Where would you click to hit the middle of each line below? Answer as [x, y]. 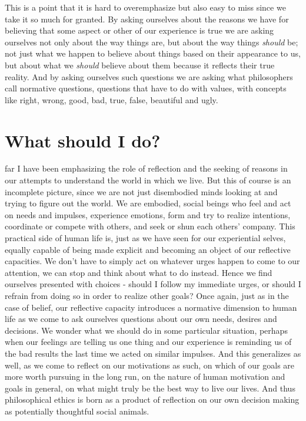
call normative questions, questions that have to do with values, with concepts [146, 88]
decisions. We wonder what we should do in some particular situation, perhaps [146, 330]
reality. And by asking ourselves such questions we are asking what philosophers [149, 76]
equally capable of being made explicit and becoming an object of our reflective [148, 249]
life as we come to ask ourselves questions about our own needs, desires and [141, 319]
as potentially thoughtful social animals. [77, 411]
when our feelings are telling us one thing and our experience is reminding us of [148, 342]
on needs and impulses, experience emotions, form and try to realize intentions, [148, 214]
